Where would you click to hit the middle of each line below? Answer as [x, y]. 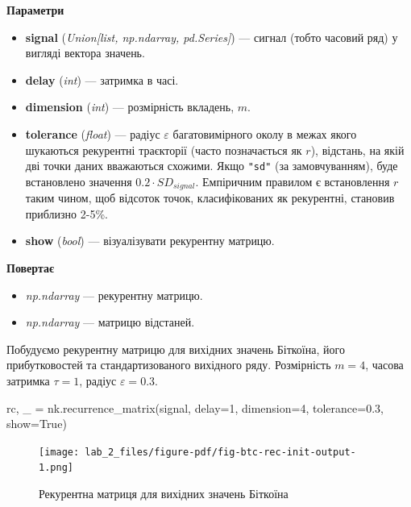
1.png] [56, 468]
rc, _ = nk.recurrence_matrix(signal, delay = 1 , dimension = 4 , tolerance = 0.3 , [195, 407]
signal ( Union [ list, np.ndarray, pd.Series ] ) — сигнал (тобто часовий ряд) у [212, 37]
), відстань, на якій [357, 150]
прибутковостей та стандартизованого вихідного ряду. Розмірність [169, 365]
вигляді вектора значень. [85, 53]
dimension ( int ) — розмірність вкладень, [130, 107]
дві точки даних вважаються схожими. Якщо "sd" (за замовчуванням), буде [212, 166]
